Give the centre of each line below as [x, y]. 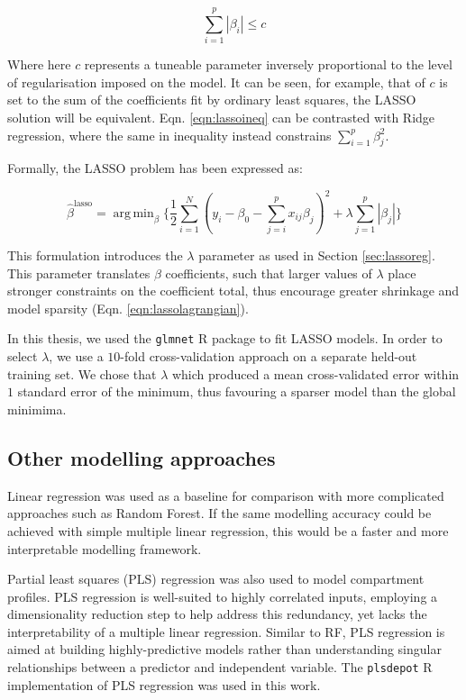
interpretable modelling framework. [105, 548]
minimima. [37, 409]
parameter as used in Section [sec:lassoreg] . [317, 255]
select [23, 356]
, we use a [76, 356]
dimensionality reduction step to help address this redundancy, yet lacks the [217, 614]
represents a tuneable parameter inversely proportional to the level [268, 64]
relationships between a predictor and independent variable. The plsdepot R [220, 667]
